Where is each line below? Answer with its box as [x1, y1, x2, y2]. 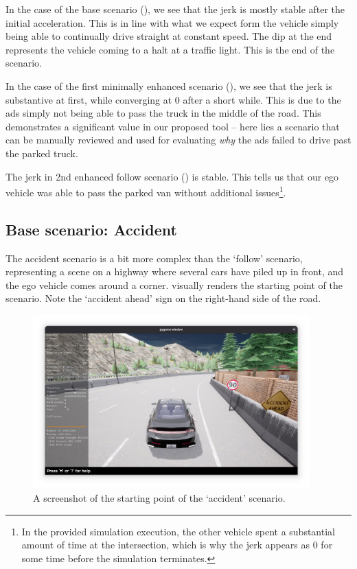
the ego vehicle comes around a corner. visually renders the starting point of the [5, 277, 343, 292]
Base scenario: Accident [5, 218, 177, 240]
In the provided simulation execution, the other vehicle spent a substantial [21, 524, 335, 538]
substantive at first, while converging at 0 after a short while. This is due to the [5, 92, 341, 106]
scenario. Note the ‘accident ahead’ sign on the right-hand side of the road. [5, 291, 321, 305]
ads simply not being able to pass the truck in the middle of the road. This [5, 106, 321, 120]
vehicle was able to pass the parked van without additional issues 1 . [5, 183, 286, 199]
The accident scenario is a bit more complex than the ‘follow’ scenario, [5, 251, 303, 265]
